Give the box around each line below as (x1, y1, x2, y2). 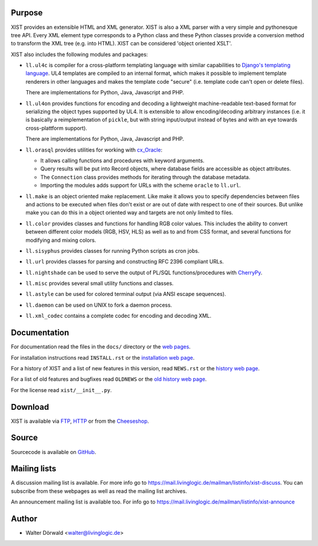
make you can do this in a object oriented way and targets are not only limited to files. (25, 209, 234, 216)
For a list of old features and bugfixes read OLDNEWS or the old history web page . (11, 376, 207, 383)
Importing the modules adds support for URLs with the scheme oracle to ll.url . (40, 182, 241, 189)
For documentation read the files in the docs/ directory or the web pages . (11, 343, 191, 350)
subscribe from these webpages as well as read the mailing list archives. (11, 487, 187, 495)
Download (11, 402, 49, 412)
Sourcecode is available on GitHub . (11, 448, 97, 455)
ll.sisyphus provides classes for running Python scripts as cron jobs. (25, 247, 200, 254)
